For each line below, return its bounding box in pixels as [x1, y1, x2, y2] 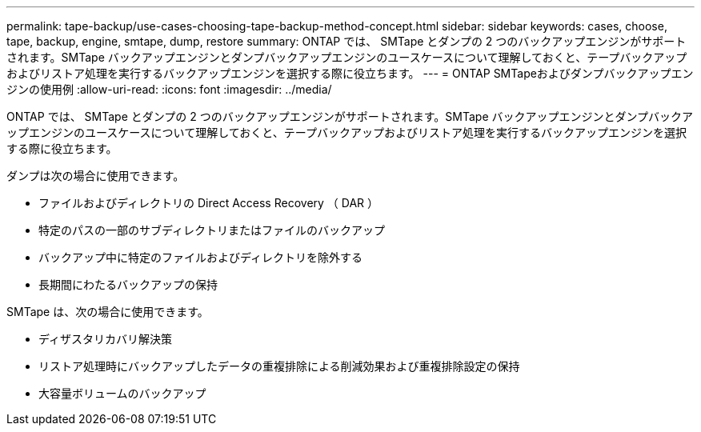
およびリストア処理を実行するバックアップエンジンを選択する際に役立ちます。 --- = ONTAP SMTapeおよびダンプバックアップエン [6, 66, 694, 80]
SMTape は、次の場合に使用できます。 [6, 305, 209, 318]
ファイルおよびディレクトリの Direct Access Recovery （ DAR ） [38, 196, 379, 210]
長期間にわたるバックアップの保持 [38, 278, 218, 291]
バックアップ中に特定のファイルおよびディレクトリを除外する [38, 250, 363, 264]
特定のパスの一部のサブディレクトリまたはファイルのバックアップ [38, 223, 386, 237]
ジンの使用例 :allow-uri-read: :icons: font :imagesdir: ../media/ [6, 82, 332, 96]
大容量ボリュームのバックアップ [38, 386, 206, 400]
